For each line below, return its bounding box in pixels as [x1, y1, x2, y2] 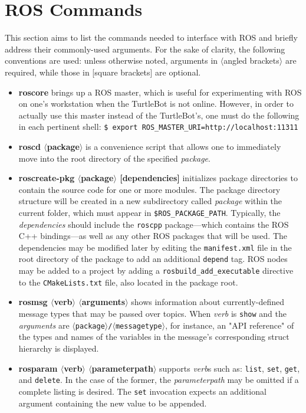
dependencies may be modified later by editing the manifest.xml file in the [18, 241, 292, 253]
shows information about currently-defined [131, 296, 284, 308]
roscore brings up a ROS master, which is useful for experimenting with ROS [18, 86, 302, 98]
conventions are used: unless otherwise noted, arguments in [5, 54, 218, 67]
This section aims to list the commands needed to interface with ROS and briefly [5, 31, 298, 44]
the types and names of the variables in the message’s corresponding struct [18, 330, 289, 343]
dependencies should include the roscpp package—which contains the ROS [18, 218, 289, 230]
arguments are [18, 319, 70, 331]
